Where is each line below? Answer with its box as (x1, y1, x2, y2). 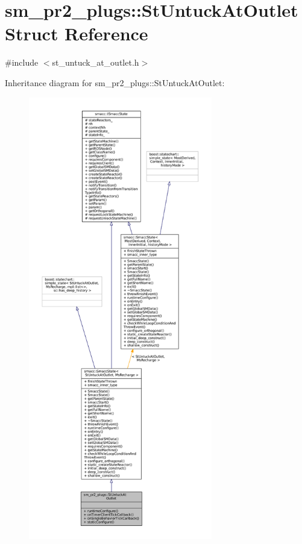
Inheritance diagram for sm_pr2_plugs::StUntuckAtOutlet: (5, 76, 225, 89)
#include (5, 56, 39, 69)
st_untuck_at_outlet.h (52, 56, 139, 69)
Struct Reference (5, 21, 148, 46)
